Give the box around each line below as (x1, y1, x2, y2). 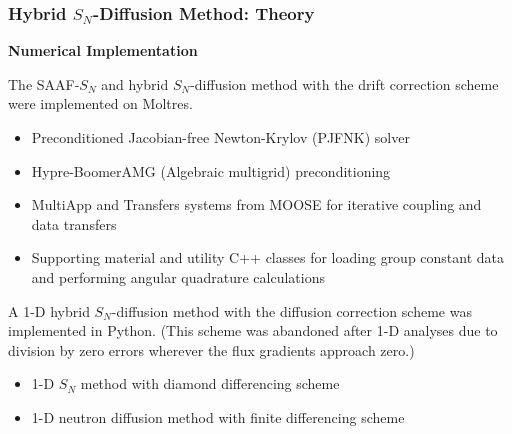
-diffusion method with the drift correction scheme (190, 73, 499, 94)
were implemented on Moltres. (8, 93, 193, 114)
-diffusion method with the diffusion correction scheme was (111, 300, 472, 321)
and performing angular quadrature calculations (31, 266, 325, 287)
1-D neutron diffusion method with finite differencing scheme (31, 406, 405, 427)
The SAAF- (8, 73, 80, 94)
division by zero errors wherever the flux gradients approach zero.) (8, 339, 415, 360)
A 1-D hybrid (8, 300, 90, 321)
